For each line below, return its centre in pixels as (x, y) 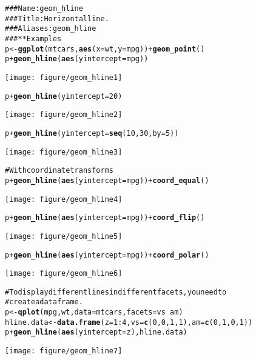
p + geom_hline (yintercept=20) (64, 96)
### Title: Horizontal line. (57, 18)
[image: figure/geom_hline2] (64, 115)
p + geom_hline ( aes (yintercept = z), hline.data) (96, 332)
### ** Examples (33, 38)
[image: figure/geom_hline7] (64, 351)
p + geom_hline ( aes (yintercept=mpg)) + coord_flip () (105, 218)
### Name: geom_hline (44, 8)
